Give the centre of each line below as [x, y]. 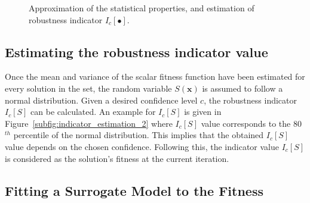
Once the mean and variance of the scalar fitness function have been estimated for [155, 76]
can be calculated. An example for [93, 112]
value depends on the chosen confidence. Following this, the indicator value [142, 146]
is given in [203, 112]
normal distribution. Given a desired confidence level [101, 100]
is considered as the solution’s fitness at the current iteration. [117, 158]
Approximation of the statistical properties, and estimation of [142, 8]
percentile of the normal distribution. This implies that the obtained [139, 135]
